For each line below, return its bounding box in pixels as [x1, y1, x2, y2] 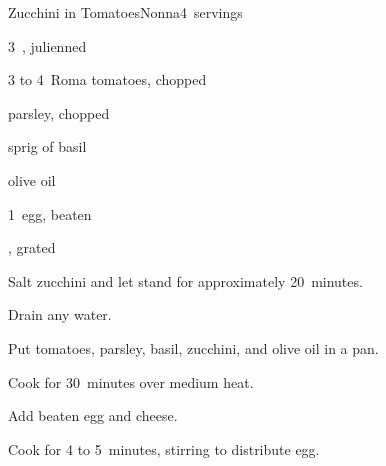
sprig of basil [8, 136, 87, 157]
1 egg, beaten [8, 203, 92, 224]
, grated [8, 237, 56, 258]
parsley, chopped [8, 102, 110, 123]
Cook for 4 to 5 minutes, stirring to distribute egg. [8, 438, 320, 459]
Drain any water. [8, 304, 112, 325]
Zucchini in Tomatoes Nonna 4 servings [8, 2, 243, 22]
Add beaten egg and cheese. [8, 405, 178, 426]
